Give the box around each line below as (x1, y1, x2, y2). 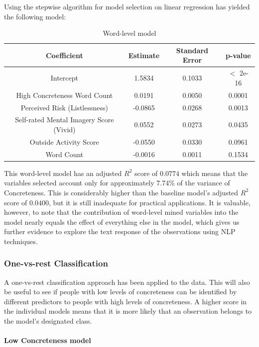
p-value (226, 50, 251, 60)
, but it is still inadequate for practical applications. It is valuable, (48, 197, 251, 207)
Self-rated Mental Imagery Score (15, 114, 114, 125)
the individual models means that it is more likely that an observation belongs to (4, 306, 252, 316)
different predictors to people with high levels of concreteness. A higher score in (4, 296, 247, 306)
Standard (176, 45, 209, 55)
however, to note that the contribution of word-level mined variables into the (4, 207, 239, 217)
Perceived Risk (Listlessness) (20, 102, 108, 112)
